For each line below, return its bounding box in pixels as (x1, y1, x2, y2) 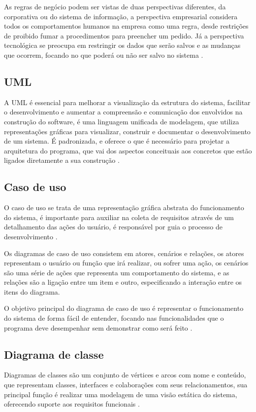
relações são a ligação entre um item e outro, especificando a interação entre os (4, 277, 242, 287)
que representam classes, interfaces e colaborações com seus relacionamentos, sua (4, 379, 248, 390)
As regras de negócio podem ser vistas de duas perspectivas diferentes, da (4, 1, 226, 11)
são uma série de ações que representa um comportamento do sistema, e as (4, 267, 229, 277)
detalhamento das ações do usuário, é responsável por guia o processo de (4, 222, 223, 232)
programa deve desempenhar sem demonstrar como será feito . (4, 322, 192, 333)
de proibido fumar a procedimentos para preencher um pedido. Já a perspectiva (4, 30, 244, 40)
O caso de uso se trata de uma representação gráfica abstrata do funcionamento (4, 202, 244, 213)
